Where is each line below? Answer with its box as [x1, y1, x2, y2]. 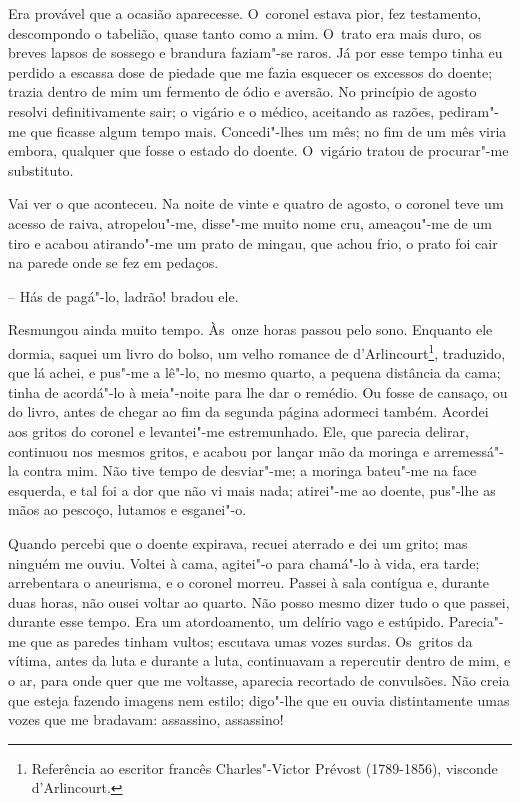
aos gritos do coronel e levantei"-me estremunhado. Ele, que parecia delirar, [8, 420, 469, 441]
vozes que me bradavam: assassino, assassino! [8, 709, 284, 730]
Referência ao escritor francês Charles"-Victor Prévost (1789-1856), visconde [31, 757, 498, 778]
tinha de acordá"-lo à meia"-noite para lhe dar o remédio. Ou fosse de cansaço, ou [8, 381, 508, 402]
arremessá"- [433, 440, 504, 461]
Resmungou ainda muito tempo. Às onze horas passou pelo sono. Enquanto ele [8, 319, 493, 340]
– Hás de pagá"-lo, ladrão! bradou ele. [8, 285, 239, 306]
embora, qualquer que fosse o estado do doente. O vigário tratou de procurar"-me [8, 140, 509, 161]
